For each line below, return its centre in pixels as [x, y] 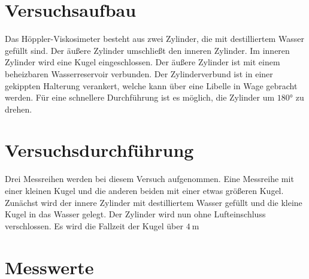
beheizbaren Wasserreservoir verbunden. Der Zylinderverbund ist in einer [139, 73]
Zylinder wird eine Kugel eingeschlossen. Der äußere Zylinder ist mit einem [143, 62]
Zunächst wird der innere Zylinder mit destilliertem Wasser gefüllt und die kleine [154, 202]
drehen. [19, 109]
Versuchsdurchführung [99, 150]
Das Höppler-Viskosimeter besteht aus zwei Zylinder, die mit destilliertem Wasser [154, 39]
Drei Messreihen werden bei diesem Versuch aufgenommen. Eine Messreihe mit [149, 179]
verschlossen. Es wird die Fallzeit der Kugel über [94, 225]
